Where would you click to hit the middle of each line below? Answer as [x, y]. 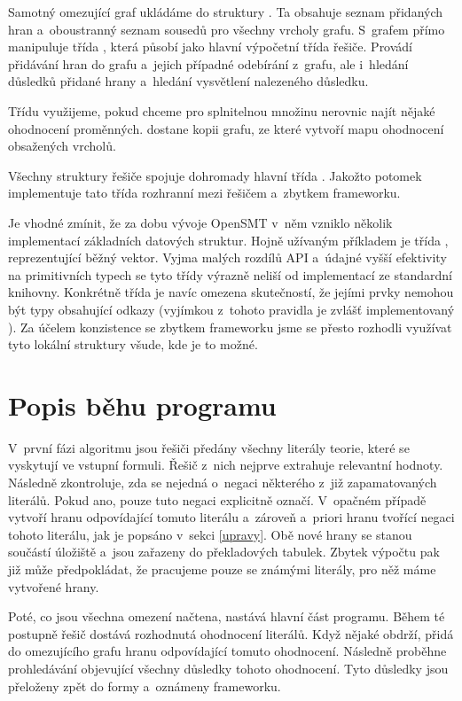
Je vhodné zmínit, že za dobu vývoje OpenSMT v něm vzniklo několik [200, 222]
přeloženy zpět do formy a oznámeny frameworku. [145, 685]
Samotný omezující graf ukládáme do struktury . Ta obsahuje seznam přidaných [226, 12]
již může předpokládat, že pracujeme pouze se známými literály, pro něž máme [222, 569]
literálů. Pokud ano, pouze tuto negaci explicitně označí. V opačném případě [217, 499]
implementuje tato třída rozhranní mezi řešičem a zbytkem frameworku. [204, 193]
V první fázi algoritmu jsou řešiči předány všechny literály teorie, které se [209, 447]
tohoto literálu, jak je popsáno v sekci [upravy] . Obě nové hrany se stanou [210, 534]
